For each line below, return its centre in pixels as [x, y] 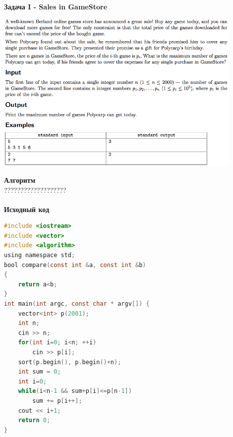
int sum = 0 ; [39, 372]
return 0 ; [34, 420]
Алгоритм [20, 180]
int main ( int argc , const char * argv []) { [77, 304]
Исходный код [27, 209]
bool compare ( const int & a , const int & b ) [75, 265]
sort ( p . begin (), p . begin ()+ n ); [70, 362]
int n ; [29, 323]
